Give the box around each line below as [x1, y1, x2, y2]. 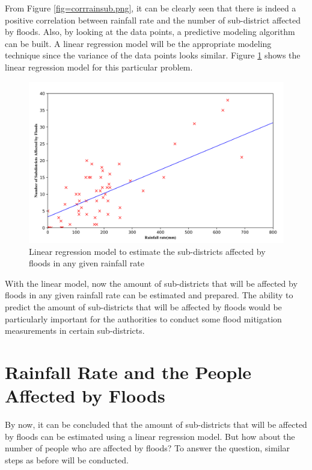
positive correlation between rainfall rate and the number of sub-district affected [5, 13, 301, 26]
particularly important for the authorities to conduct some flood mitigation [5, 312, 282, 325]
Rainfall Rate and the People [5, 359, 252, 384]
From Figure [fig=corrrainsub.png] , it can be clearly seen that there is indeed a [5, 2, 296, 14]
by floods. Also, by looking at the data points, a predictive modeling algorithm [5, 25, 295, 38]
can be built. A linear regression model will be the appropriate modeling [5, 37, 272, 49]
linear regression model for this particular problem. [5, 60, 193, 73]
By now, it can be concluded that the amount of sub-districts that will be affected [5, 418, 307, 431]
